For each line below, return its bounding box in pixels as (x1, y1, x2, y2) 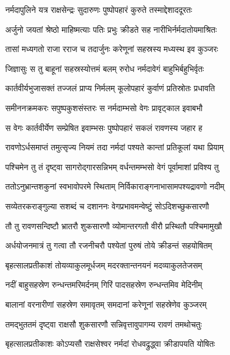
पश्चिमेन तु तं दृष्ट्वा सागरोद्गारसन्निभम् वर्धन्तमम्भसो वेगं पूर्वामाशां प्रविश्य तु (5, 160, 219, 173)
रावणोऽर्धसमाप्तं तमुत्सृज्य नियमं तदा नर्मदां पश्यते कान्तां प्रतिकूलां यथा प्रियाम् (5, 141, 224, 153)
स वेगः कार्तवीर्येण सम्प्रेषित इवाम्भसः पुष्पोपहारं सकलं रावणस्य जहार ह (5, 121, 203, 133)
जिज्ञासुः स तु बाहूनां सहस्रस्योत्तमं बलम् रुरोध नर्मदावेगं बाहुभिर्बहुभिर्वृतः (5, 62, 204, 74)
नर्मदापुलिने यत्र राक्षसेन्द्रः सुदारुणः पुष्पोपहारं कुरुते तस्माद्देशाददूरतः (5, 4, 193, 15)
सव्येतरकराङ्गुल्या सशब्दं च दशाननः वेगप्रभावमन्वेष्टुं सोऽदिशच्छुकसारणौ (5, 199, 209, 212)
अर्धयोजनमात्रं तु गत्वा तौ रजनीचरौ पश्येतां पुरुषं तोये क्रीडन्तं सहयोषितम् (5, 239, 212, 251)
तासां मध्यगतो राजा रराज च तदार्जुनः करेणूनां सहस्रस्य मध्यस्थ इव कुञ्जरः (5, 43, 218, 55)
